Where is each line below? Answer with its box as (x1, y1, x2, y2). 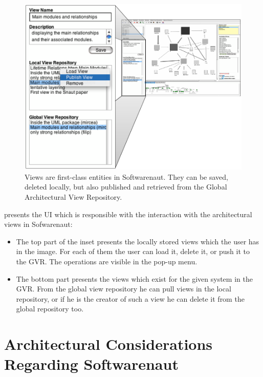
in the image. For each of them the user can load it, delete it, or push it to (16, 246, 250, 257)
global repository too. (16, 303, 84, 314)
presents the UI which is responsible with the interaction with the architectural (4, 208, 252, 219)
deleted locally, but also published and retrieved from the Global (25, 181, 227, 192)
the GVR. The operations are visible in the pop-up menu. (16, 256, 198, 266)
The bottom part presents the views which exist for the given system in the (16, 273, 253, 284)
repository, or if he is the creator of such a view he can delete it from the (16, 293, 245, 304)
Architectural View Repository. (25, 191, 122, 202)
